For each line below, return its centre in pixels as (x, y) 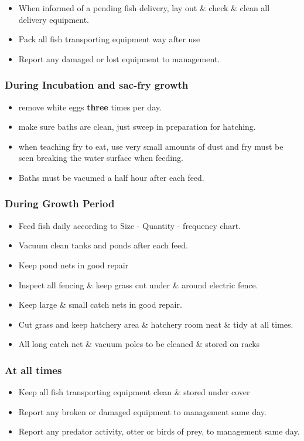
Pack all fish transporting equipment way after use (109, 39)
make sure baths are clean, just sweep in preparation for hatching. (137, 127)
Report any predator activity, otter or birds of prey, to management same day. (159, 431)
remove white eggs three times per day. (90, 107)
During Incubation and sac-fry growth (97, 85)
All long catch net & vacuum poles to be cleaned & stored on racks (139, 344)
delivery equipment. (54, 19)
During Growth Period (60, 203)
